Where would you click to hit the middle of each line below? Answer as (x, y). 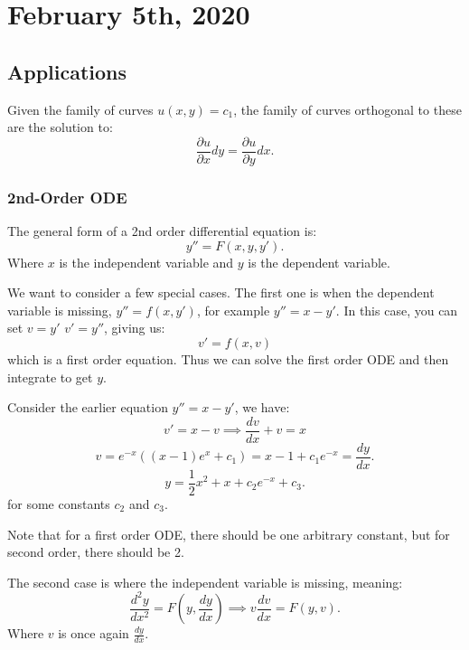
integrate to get (50, 377)
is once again (94, 633)
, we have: (262, 407)
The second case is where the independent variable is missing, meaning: (205, 582)
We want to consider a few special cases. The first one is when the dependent (221, 292)
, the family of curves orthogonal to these (347, 109)
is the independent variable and (146, 262)
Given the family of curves (80, 109)
